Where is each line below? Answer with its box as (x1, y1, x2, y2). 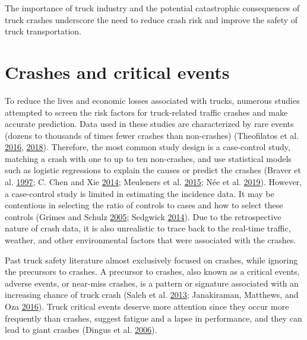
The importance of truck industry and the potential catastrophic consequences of (5, 2, 300, 14)
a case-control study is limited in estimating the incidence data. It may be (5, 187, 274, 199)
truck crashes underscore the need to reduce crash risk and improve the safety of (5, 13, 298, 26)
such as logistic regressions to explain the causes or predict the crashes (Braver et (5, 164, 301, 176)
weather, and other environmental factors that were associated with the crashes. (5, 234, 296, 246)
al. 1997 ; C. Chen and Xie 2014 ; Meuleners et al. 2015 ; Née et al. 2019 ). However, (5, 176, 302, 188)
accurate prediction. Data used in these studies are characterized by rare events (5, 117, 294, 130)
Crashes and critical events (5, 59, 230, 84)
